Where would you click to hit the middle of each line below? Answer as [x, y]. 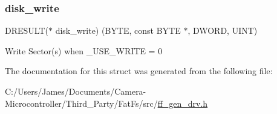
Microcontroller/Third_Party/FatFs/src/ [81, 103]
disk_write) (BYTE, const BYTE [118, 30]
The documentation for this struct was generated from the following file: [139, 71]
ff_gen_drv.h [183, 103]
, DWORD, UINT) [223, 30]
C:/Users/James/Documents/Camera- [76, 91]
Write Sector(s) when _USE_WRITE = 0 [84, 50]
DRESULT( [27, 30]
